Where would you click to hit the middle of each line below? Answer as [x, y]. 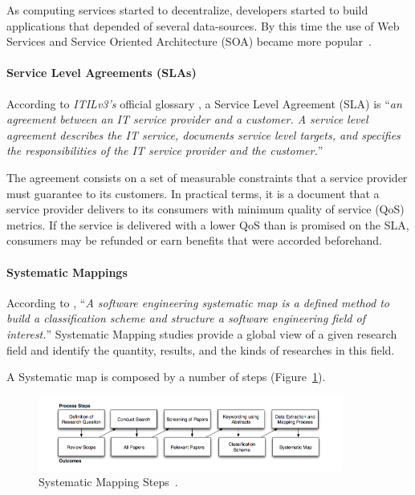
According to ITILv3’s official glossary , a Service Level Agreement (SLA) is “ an [204, 103]
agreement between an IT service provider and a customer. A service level [187, 119]
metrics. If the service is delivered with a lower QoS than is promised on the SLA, [208, 224]
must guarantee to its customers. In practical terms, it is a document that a [193, 193]
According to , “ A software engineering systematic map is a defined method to [198, 302]
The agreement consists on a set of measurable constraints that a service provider [207, 177]
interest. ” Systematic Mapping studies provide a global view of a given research [202, 333]
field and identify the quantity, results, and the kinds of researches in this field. [201, 349]
